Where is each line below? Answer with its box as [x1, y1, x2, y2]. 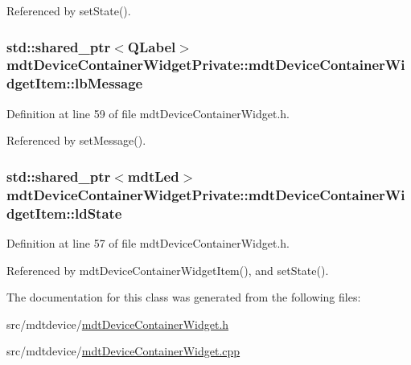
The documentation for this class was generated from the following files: [6, 289, 361, 306]
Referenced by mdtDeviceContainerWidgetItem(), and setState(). [6, 261, 329, 278]
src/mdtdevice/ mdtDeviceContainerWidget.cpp [6, 342, 240, 359]
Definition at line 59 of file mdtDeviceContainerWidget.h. [6, 105, 290, 121]
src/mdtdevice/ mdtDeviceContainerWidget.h [6, 315, 229, 332]
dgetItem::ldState [6, 203, 122, 223]
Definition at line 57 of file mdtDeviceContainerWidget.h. [6, 234, 290, 251]
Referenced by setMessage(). [6, 132, 146, 149]
